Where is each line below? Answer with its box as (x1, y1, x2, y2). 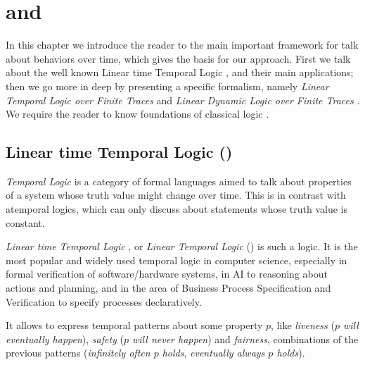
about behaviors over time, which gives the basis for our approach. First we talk (6, 51, 351, 66)
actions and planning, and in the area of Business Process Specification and (6, 280, 331, 295)
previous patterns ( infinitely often (6, 345, 151, 360)
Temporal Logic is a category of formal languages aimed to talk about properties (6, 173, 352, 188)
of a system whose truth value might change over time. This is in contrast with (6, 187, 346, 202)
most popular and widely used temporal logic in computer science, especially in (6, 252, 347, 267)
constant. (6, 215, 45, 230)
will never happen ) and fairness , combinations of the (132, 331, 359, 346)
